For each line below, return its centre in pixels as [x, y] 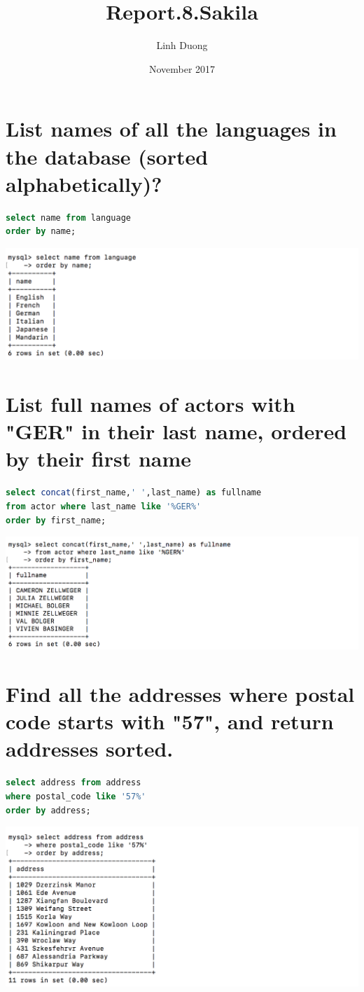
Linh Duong [182, 45]
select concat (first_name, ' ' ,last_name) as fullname [134, 493]
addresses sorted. [90, 749]
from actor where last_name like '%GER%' [104, 506]
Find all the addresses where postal [180, 694]
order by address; [48, 810]
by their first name [99, 459]
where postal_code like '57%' [76, 796]
